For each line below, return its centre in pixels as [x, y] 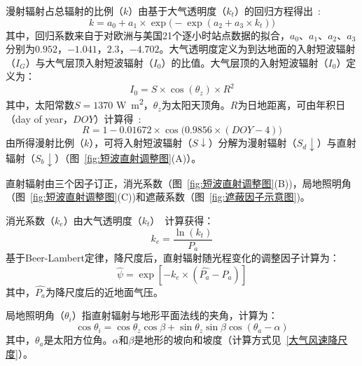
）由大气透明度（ [103, 220]
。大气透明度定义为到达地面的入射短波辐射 [257, 49]
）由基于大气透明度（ [177, 11]
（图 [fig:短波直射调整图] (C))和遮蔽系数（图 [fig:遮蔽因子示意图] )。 [158, 197]
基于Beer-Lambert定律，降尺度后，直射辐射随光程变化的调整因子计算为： [173, 258]
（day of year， [40, 118]
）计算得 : [118, 118]
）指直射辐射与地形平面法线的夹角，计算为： [175, 315]
